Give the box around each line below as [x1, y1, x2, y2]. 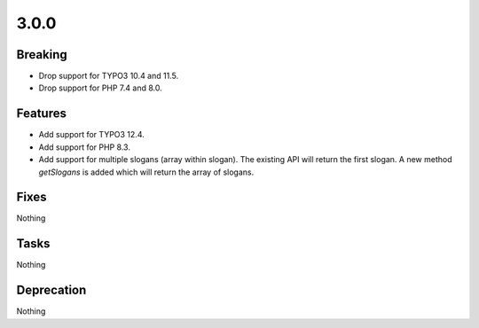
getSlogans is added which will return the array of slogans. [38, 167, 255, 177]
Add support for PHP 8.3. [38, 142, 130, 152]
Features [16, 106, 67, 121]
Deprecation [16, 283, 87, 298]
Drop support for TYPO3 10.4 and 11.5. [38, 71, 179, 82]
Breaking [16, 47, 68, 62]
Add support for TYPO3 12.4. [38, 129, 145, 140]
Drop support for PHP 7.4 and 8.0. [38, 82, 163, 93]
